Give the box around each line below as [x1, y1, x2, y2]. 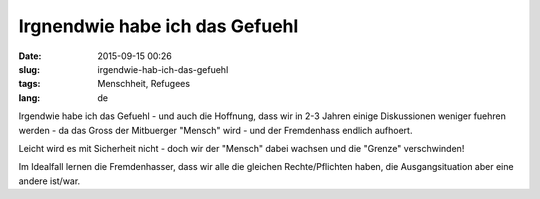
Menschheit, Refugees [97, 78, 190, 90]
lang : [18, 91, 41, 104]
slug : [18, 63, 40, 75]
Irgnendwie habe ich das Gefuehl [18, 15, 299, 37]
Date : [18, 50, 42, 62]
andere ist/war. [18, 175, 81, 187]
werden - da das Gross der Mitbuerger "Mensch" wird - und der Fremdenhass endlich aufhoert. [18, 124, 413, 136]
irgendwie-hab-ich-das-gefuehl [97, 63, 229, 75]
